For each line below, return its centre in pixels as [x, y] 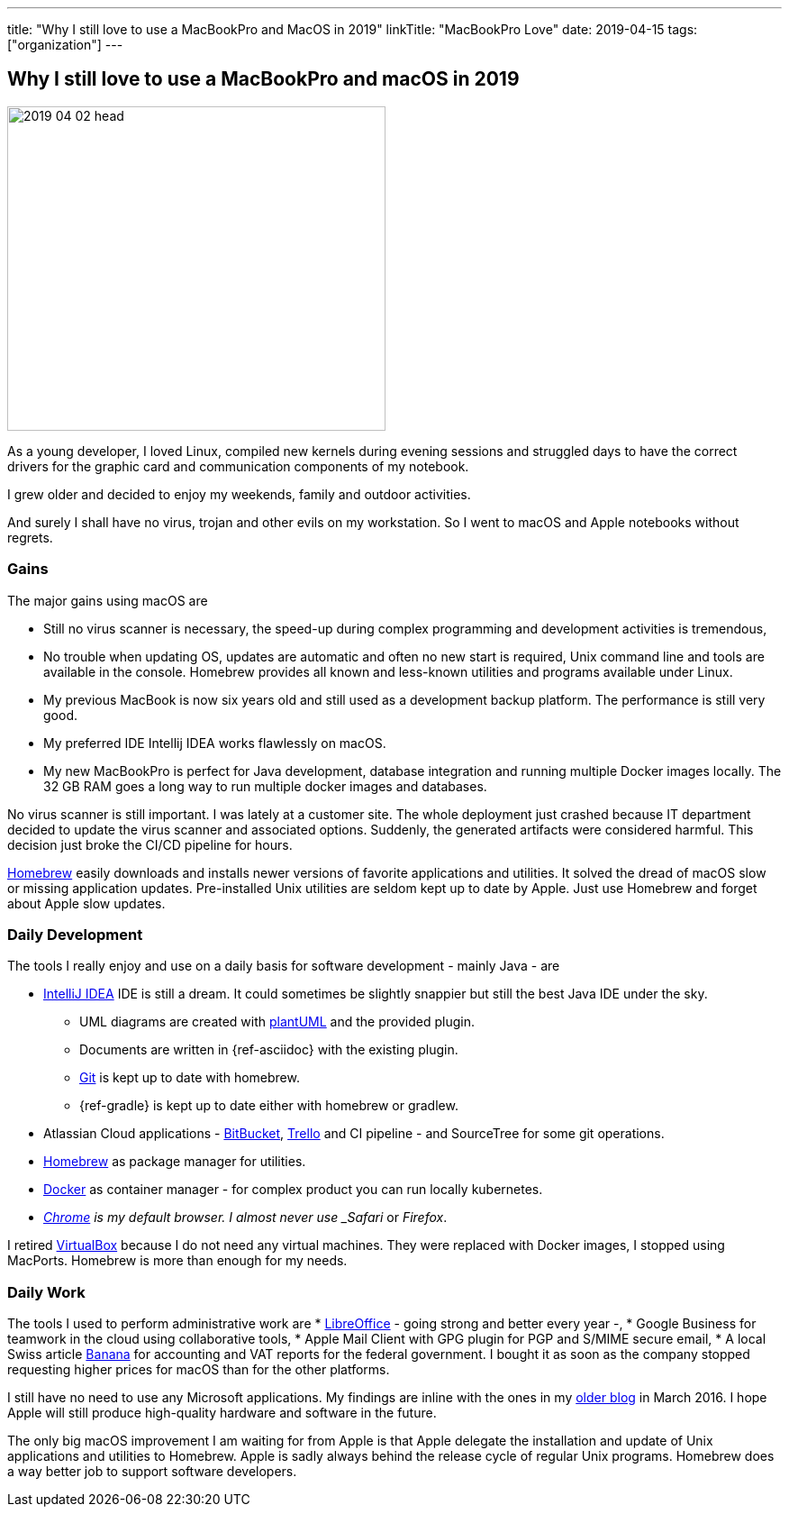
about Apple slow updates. [86, 903]
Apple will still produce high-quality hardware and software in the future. [222, 1413]
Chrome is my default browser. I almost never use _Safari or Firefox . [245, 1218]
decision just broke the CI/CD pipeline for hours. [150, 844]
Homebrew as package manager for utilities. [175, 1162]
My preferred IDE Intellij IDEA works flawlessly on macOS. [215, 743]
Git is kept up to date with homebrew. [190, 1078]
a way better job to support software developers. [152, 1472]
